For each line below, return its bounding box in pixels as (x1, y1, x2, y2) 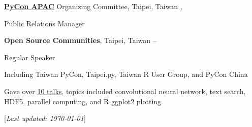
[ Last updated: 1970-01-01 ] (4, 113, 86, 123)
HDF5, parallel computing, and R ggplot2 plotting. (4, 96, 163, 106)
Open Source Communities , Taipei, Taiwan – (4, 35, 156, 46)
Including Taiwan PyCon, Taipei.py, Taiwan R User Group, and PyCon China (4, 69, 248, 79)
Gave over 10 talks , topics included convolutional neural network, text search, (4, 86, 246, 96)
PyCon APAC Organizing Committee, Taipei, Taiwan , (4, 1, 182, 11)
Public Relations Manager (4, 18, 85, 28)
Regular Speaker (4, 52, 55, 62)
